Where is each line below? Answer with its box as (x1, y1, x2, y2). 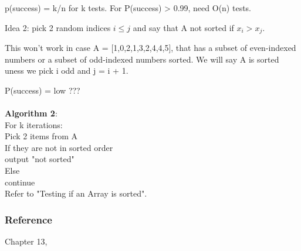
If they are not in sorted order (5, 141, 113, 153)
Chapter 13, (5, 235, 48, 247)
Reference (5, 212, 52, 226)
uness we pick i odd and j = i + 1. (5, 64, 128, 77)
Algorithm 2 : (5, 107, 58, 119)
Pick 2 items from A (5, 130, 77, 142)
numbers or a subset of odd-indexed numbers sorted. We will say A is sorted (5, 53, 279, 65)
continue (5, 176, 35, 188)
